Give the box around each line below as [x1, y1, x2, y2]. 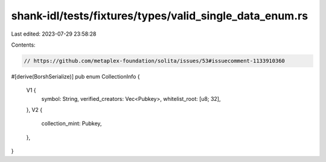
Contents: [11, 41, 36, 48]
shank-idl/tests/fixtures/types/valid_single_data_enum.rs [11, 9, 308, 22]
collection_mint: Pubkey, [41, 120, 102, 127]
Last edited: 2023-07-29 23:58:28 [11, 30, 97, 37]
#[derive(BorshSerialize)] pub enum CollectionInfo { [11, 73, 140, 80]
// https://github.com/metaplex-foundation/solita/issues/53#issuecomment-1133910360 [24, 57, 285, 64]
